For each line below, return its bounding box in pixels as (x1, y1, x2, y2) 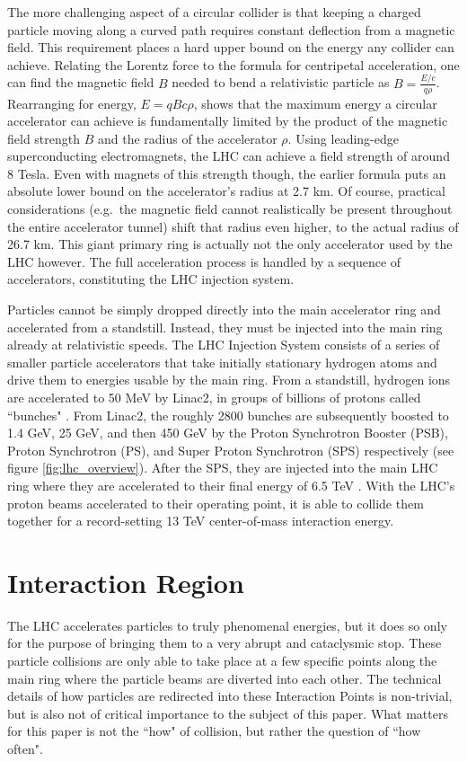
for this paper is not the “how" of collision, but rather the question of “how (7, 721, 421, 740)
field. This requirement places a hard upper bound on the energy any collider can (7, 38, 454, 57)
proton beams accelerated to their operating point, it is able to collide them (7, 493, 424, 512)
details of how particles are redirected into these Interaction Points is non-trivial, (7, 686, 453, 705)
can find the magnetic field (7, 73, 154, 92)
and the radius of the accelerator (97, 128, 278, 147)
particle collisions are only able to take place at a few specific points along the (7, 651, 437, 670)
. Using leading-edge (287, 128, 399, 147)
